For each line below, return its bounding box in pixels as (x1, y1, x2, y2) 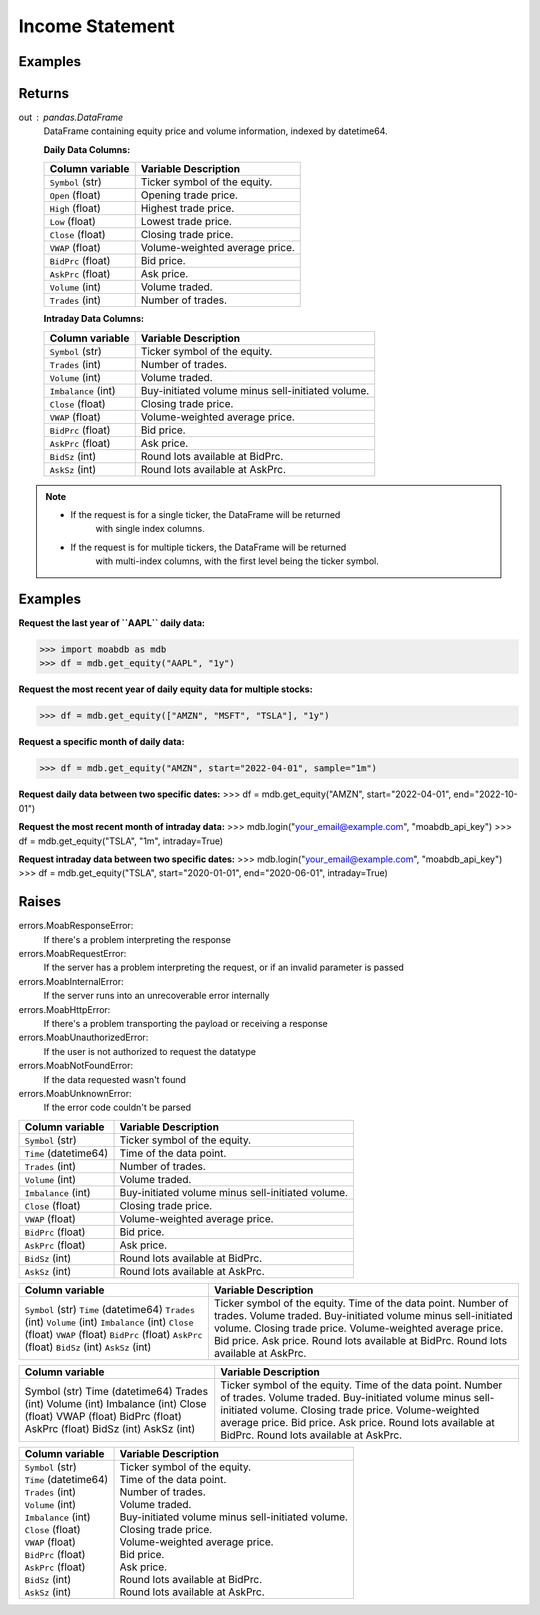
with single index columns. (95, 523, 205, 535)
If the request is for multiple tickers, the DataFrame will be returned (70, 541, 347, 553)
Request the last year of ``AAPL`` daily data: (18, 617, 205, 629)
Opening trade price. (140, 188, 239, 202)
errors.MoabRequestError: (18, 948, 127, 960)
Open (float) (49, 188, 101, 202)
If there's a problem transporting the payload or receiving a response (43, 1018, 329, 1029)
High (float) (49, 201, 101, 215)
